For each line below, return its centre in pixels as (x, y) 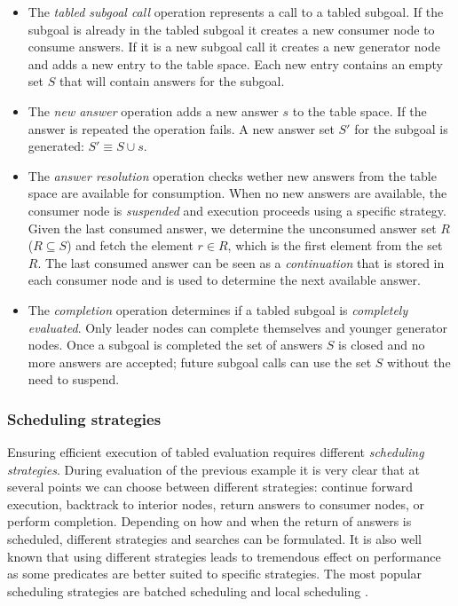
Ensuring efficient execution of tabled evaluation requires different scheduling (216, 452)
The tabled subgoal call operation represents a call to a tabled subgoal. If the (236, 12)
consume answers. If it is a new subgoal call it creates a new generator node (234, 47)
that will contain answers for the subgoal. (172, 81)
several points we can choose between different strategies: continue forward (210, 487)
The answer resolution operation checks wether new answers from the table (232, 175)
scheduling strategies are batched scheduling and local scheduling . (188, 590)
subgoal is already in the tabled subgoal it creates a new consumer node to (231, 29)
